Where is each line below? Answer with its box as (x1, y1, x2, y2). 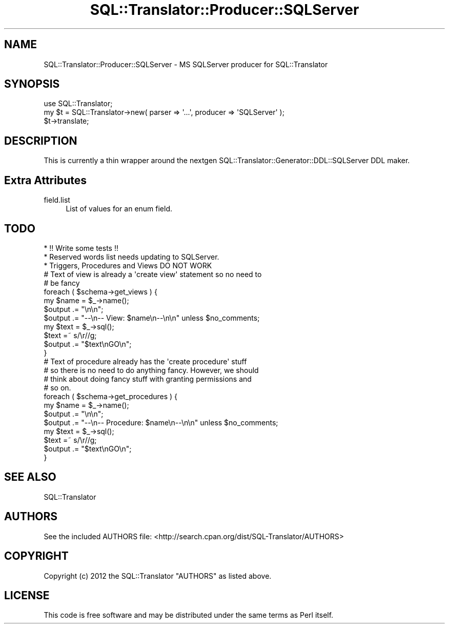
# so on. (44, 383, 71, 392)
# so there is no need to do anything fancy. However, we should (44, 365, 259, 375)
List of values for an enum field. (66, 204, 173, 213)
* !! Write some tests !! (44, 243, 118, 252)
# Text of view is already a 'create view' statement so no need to (44, 269, 262, 279)
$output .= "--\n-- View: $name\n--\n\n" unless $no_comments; (44, 313, 260, 322)
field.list (44, 195, 70, 205)
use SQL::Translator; (44, 99, 113, 108)
